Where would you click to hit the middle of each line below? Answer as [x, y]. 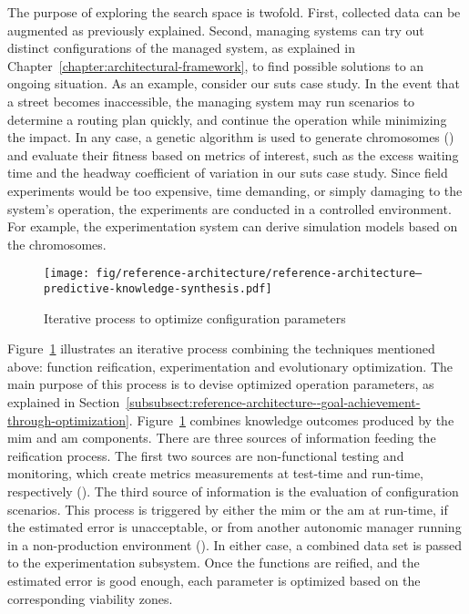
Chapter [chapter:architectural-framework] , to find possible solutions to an [216, 65]
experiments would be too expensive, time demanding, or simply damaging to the [235, 190]
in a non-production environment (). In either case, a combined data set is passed [235, 544]
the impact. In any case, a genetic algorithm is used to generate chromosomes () [231, 137]
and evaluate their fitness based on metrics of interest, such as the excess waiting [233, 154]
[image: [67, 274]
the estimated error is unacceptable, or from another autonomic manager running [234, 527]
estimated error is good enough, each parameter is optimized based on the [214, 580]
